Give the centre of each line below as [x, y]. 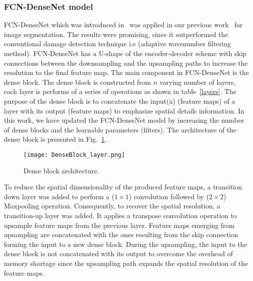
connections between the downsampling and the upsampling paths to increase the [126, 63]
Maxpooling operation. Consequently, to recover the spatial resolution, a [112, 206]
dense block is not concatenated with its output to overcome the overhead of [118, 253]
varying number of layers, [198, 82]
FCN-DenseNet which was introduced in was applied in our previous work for [123, 25]
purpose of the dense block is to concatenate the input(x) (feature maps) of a [120, 101]
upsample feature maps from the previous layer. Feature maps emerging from [119, 225]
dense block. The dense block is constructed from [77, 82]
